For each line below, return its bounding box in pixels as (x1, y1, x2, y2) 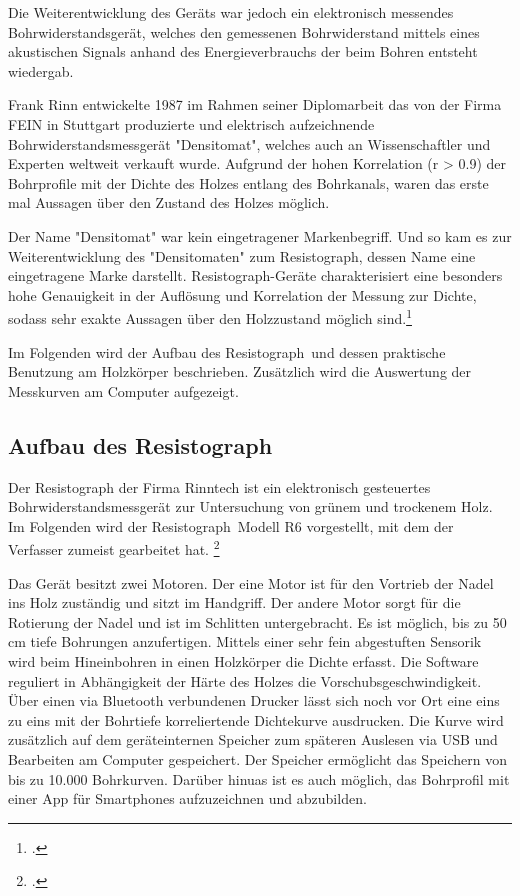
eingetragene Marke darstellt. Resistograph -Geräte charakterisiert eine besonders (8, 265, 503, 286)
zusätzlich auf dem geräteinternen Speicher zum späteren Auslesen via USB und (8, 729, 498, 750)
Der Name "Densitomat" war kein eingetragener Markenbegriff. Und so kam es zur (8, 225, 512, 246)
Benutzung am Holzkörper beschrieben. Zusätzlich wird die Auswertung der (8, 361, 472, 382)
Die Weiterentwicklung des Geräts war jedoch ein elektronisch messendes (8, 2, 454, 22)
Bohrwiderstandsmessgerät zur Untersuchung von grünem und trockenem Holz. (8, 496, 493, 517)
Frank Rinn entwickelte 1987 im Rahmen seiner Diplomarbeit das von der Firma (8, 94, 502, 115)
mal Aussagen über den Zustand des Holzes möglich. (8, 192, 330, 213)
